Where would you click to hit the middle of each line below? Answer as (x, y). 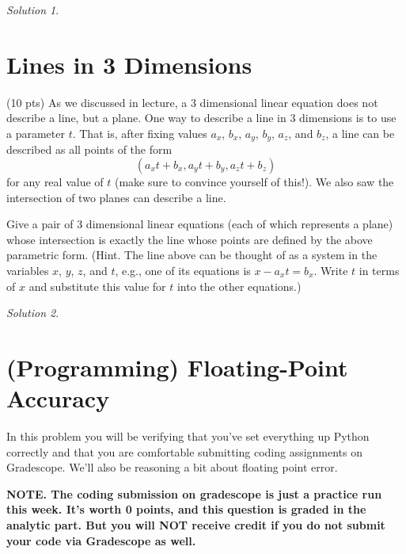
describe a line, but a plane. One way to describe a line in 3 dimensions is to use (201, 118)
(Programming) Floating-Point (177, 367)
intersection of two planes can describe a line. (116, 197)
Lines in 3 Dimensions (129, 64)
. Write (331, 270)
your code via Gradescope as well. (101, 540)
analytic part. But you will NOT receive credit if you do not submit (196, 524)
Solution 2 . (33, 313)
